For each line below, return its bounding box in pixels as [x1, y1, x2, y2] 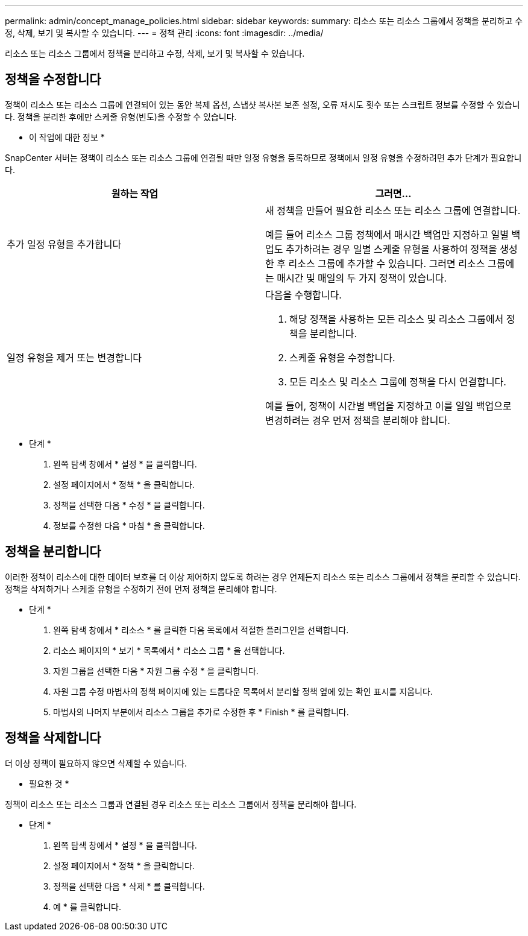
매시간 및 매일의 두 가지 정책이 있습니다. [277, 271, 447, 284]
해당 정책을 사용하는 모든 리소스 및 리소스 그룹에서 [289, 312, 504, 325]
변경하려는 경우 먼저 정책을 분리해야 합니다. [265, 414, 450, 426]
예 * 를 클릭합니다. [53, 901, 122, 912]
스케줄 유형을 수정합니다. [289, 351, 395, 364]
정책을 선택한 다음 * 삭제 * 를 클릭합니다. [53, 881, 205, 891]
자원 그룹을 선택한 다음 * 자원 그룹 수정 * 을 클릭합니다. [53, 665, 259, 676]
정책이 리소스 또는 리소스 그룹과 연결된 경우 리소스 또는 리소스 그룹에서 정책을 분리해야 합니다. [5, 798, 357, 809]
